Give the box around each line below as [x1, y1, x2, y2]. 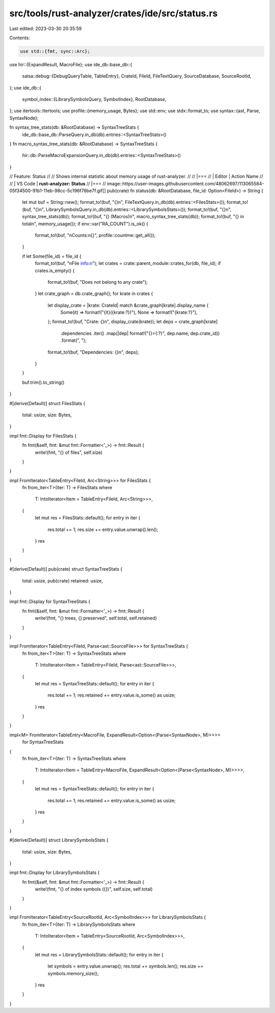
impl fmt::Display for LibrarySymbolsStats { [9, 869, 100, 876]
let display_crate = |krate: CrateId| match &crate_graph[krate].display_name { [47, 302, 209, 308]
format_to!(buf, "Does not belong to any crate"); [47, 279, 148, 285]
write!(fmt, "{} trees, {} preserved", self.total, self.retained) [35, 615, 157, 621]
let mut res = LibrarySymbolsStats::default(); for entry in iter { [35, 951, 164, 957]
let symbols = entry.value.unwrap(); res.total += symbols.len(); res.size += [47, 963, 204, 969]
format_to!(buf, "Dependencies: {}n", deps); [47, 349, 140, 355]
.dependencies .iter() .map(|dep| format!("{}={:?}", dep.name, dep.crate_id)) [60, 330, 220, 336]
